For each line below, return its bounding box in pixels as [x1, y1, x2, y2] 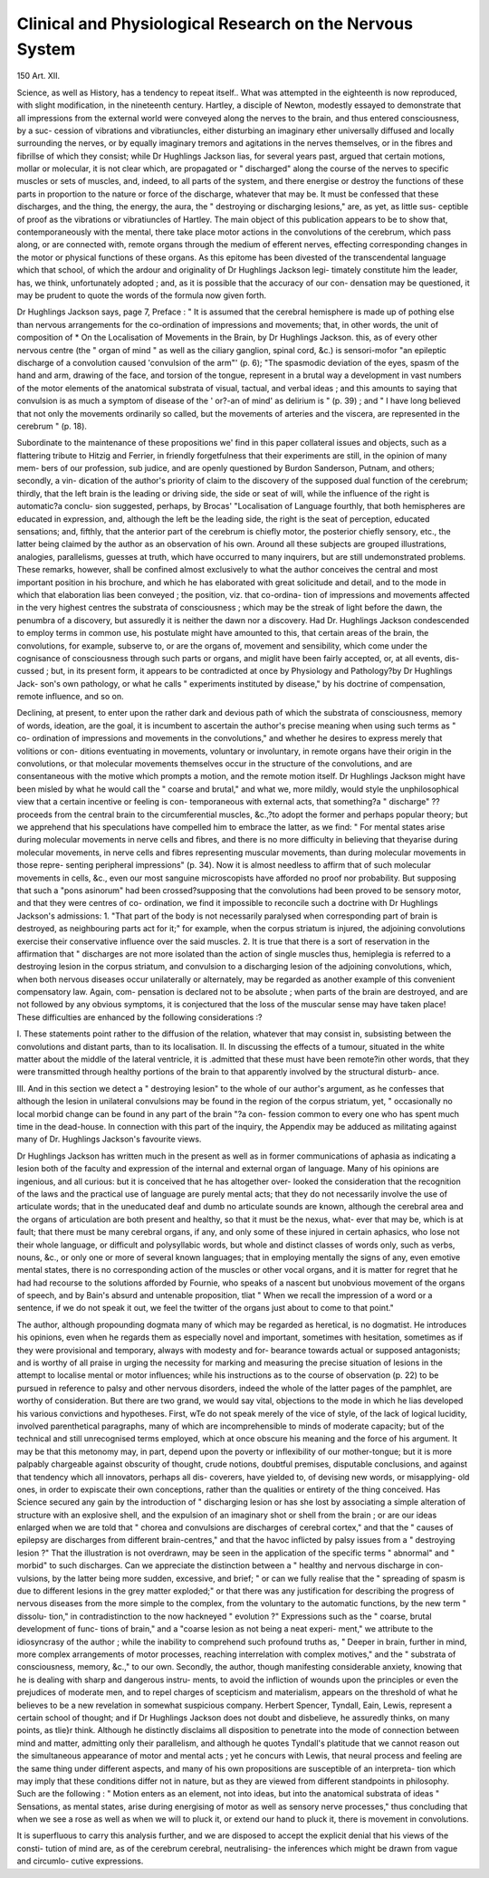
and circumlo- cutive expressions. [16, 1855, 144, 1866]
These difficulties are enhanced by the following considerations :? [16, 1011, 263, 1023]
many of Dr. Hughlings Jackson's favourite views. [16, 1133, 202, 1145]
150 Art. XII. [16, 71, 61, 82]
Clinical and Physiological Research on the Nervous [16, 14, 414, 34]
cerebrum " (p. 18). [16, 420, 88, 431]
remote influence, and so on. [16, 691, 124, 702]
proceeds [16, 809, 53, 820]
